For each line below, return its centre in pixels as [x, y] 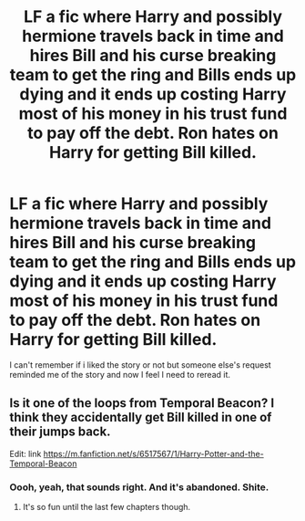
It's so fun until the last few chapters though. [107, 507]
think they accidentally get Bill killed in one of [141, 417]
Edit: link [25, 453]
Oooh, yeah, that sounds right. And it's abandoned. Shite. [139, 487]
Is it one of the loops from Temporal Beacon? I [142, 403]
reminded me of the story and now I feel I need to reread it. [120, 374]
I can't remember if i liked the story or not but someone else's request [140, 365]
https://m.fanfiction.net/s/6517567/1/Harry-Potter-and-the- [153, 453]
